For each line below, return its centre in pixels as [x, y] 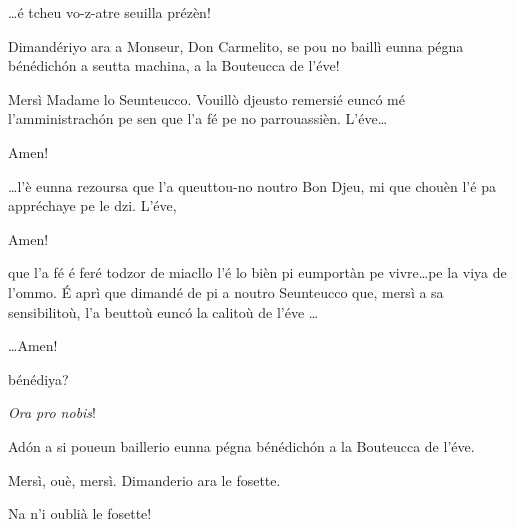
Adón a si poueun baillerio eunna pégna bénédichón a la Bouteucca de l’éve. [241, 445]
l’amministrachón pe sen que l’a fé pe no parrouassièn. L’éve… [198, 118]
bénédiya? [38, 378]
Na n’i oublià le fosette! [80, 513]
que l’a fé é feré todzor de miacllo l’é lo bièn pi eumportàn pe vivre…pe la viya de [257, 272]
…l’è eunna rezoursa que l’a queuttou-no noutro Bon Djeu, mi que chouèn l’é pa [252, 185]
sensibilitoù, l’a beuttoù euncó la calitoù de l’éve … [163, 311]
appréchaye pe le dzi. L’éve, [92, 205]
